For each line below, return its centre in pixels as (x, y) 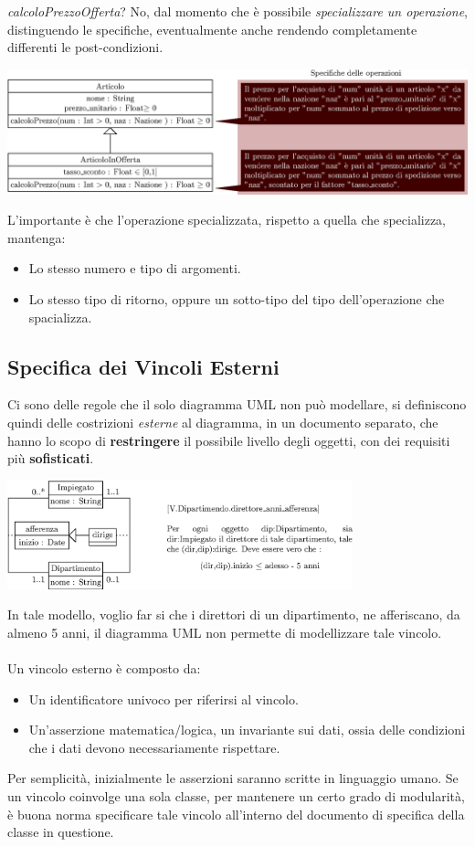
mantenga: (37, 237)
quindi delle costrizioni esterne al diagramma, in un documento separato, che (223, 422)
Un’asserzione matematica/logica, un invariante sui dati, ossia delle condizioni (247, 730)
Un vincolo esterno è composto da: (104, 667)
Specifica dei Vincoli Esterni (143, 366)
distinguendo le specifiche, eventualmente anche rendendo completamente (212, 29)
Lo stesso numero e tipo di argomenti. (135, 268)
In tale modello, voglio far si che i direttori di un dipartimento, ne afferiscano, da (234, 614)
